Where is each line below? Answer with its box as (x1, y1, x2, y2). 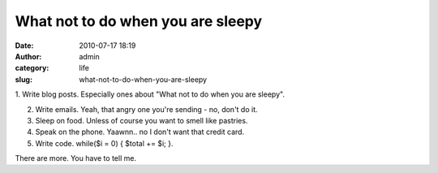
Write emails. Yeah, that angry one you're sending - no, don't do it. (35, 104, 258, 114)
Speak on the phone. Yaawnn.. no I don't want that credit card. (35, 127, 245, 137)
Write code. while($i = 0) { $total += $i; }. (35, 138, 174, 148)
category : (15, 63, 49, 73)
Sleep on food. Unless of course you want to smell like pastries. (35, 115, 248, 125)
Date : (15, 41, 34, 50)
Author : (15, 51, 42, 61)
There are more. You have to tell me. (15, 154, 137, 163)
